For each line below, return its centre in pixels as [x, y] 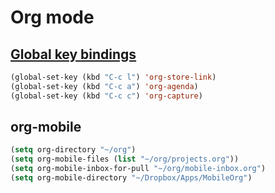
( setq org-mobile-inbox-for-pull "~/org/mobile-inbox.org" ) [138, 169]
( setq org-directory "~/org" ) [73, 150]
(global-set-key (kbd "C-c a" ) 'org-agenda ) [104, 86]
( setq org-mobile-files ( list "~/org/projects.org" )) [125, 159]
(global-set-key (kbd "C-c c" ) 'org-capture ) [106, 96]
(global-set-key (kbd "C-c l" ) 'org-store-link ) [113, 77]
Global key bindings [73, 54]
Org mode [52, 17]
